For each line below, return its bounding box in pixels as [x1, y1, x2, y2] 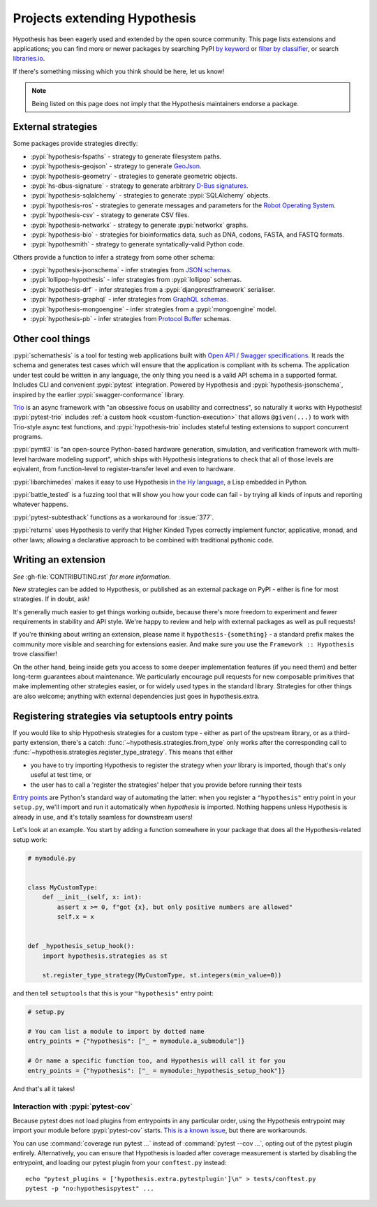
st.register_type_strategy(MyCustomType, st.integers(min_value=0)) [42, 971, 282, 979]
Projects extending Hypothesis [13, 10, 197, 26]
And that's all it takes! [13, 1084, 75, 1093]
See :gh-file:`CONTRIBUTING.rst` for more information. [13, 572, 171, 581]
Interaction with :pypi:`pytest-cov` [13, 1102, 133, 1111]
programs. [13, 433, 43, 441]
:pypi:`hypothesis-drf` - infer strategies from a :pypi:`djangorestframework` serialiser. [30, 285, 276, 293]
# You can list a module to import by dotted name [27, 1028, 205, 1036]
